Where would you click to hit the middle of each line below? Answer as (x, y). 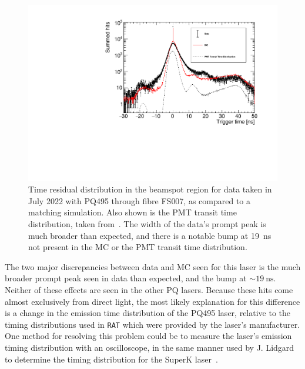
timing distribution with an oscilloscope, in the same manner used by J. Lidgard (150, 348)
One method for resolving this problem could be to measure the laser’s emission (148, 336)
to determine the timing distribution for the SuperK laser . (111, 359)
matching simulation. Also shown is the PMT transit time (133, 212)
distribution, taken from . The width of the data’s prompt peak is (147, 224)
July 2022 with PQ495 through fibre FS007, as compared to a (140, 200)
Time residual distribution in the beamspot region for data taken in (150, 189)
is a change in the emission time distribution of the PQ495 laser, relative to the (148, 313)
